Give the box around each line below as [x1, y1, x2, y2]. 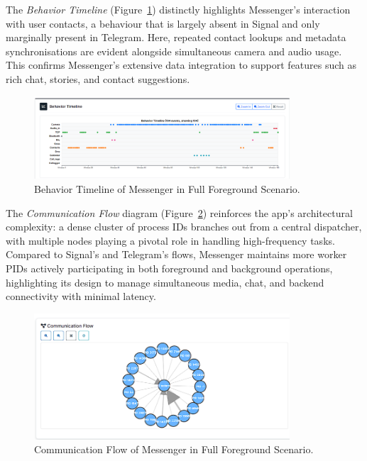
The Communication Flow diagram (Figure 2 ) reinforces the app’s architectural [6, 205, 353, 220]
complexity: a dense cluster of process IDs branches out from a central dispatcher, [6, 219, 362, 234]
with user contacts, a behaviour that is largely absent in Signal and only [6, 16, 320, 30]
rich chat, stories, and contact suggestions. [6, 71, 190, 86]
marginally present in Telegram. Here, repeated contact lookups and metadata [6, 30, 346, 45]
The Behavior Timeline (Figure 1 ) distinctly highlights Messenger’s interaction [6, 2, 351, 16]
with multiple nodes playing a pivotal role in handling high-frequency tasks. [6, 233, 335, 248]
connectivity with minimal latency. [6, 289, 156, 304]
